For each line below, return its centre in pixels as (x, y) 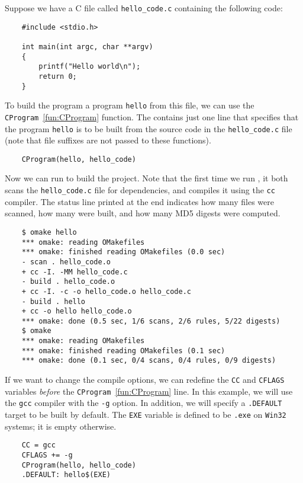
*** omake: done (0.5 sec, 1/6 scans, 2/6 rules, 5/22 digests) (151, 321)
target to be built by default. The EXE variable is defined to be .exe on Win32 (146, 415)
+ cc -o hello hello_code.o (77, 311)
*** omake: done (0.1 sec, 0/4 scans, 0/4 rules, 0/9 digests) (149, 361)
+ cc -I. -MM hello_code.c (75, 272)
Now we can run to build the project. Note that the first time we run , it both (146, 178)
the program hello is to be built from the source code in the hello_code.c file (149, 128)
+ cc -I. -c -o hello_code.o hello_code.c (106, 291)
